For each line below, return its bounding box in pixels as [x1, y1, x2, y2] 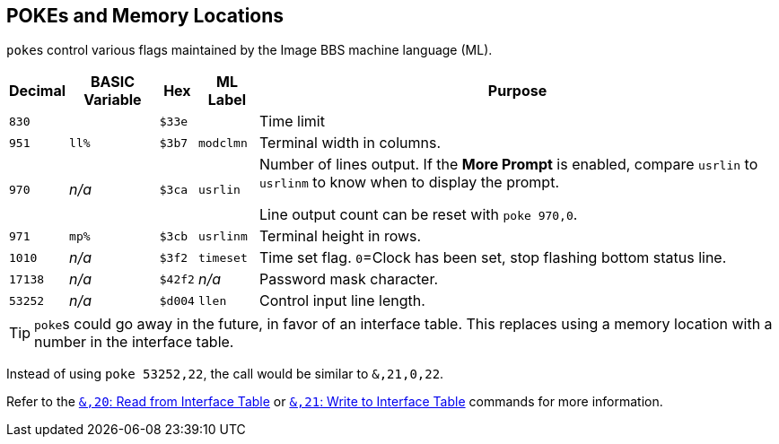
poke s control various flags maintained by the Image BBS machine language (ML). [6, 42, 493, 58]
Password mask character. [259, 270, 439, 289]
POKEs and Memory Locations [6, 4, 284, 27]
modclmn [197, 135, 248, 150]
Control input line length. [259, 292, 425, 310]
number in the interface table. [34, 333, 234, 352]
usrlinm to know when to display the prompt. [259, 173, 559, 192]
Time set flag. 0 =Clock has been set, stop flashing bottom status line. [259, 248, 727, 267]
